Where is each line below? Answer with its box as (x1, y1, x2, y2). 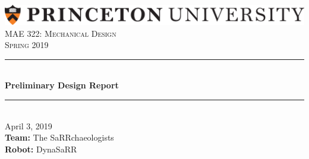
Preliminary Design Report (5, 79, 119, 91)
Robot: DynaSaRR (5, 142, 77, 155)
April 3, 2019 (5, 119, 52, 132)
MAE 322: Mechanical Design (5, 27, 116, 39)
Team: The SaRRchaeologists (5, 131, 114, 144)
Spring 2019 (5, 39, 49, 51)
